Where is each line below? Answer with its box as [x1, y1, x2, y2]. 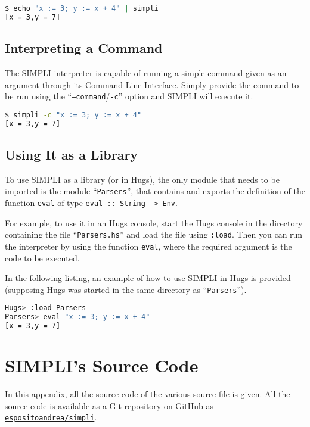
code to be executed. [5, 251, 80, 264]
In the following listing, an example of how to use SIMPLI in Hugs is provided [5, 272, 291, 284]
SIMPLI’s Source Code [5, 353, 199, 378]
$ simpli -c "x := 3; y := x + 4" [5, 110, 142, 119]
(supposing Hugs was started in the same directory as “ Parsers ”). [5, 283, 247, 295]
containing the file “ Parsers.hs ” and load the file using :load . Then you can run [5, 228, 303, 241]
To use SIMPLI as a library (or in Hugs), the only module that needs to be [5, 173, 280, 185]
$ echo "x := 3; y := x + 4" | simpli [5, 4, 159, 13]
